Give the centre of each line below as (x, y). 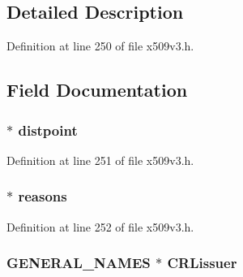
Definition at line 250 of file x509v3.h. (100, 46)
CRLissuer (202, 263)
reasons (43, 196)
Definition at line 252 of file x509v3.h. (100, 226)
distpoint (48, 130)
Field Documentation (97, 90)
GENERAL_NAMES (79, 263)
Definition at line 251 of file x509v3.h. (100, 160)
